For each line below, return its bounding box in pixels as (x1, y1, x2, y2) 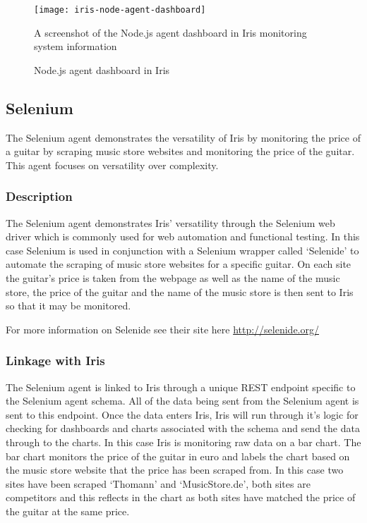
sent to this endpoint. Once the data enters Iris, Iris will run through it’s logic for (6, 407, 359, 422)
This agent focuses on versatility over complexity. (6, 157, 219, 172)
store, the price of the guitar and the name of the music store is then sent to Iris (6, 284, 354, 299)
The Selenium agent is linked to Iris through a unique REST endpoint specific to (6, 379, 356, 394)
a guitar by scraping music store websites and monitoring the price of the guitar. (6, 144, 355, 159)
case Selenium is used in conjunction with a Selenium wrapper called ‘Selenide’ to (6, 242, 359, 257)
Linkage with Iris (6, 352, 105, 369)
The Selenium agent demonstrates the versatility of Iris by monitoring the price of (6, 130, 361, 144)
